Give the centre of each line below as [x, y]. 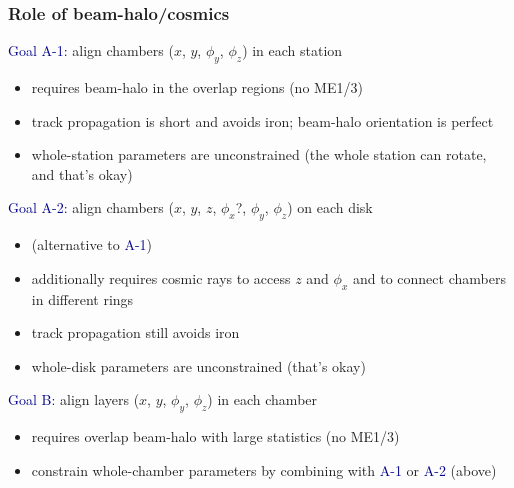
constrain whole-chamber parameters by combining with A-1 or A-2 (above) [264, 469]
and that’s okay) [82, 173]
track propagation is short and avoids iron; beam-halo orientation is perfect [262, 120]
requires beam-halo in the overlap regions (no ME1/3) [197, 87]
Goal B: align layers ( [74, 399]
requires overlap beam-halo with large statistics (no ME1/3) [215, 436]
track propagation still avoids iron [135, 332]
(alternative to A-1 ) [92, 244]
